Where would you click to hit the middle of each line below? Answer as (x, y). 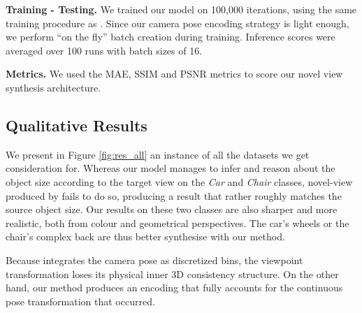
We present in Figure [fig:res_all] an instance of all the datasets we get (158, 154)
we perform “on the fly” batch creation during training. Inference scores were (171, 37)
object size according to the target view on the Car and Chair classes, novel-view (179, 181)
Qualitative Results (77, 125)
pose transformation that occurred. (80, 301)
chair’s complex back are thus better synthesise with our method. (145, 236)
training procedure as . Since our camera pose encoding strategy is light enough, (178, 23)
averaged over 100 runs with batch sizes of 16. (104, 50)
